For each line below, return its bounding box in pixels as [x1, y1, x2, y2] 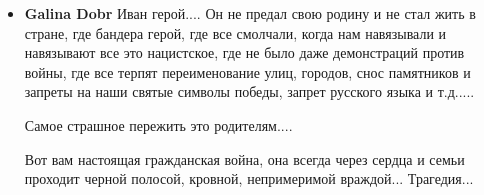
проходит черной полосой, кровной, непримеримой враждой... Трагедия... [24, 168, 474, 189]
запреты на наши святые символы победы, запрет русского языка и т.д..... [24, 81, 475, 102]
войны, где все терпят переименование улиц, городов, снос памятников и [24, 61, 471, 82]
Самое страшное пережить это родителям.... [24, 114, 293, 135]
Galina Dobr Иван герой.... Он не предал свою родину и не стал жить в [24, 3, 476, 23]
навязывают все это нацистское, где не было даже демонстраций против [24, 42, 465, 63]
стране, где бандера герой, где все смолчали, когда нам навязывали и [24, 22, 447, 43]
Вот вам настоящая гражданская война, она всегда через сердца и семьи [24, 148, 465, 169]
